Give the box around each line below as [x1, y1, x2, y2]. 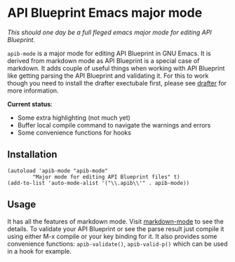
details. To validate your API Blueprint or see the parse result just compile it [7, 224, 224, 233]
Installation [7, 149, 58, 160]
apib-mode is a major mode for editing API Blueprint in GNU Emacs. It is [7, 49, 212, 57]
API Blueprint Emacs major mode [7, 5, 203, 21]
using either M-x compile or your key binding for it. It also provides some [7, 232, 217, 240]
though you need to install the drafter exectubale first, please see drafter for [7, 78, 227, 87]
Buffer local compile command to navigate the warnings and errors [17, 120, 211, 129]
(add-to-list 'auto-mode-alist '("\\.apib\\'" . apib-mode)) [7, 179, 190, 186]
